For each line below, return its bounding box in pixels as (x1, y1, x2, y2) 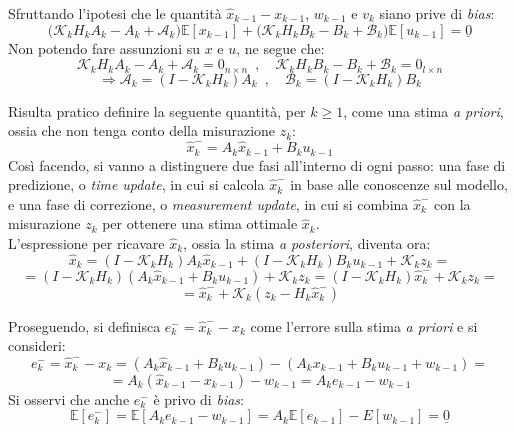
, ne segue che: (236, 37, 325, 58)
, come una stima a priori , (343, 100, 504, 121)
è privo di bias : (153, 388, 244, 409)
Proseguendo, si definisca (8, 315, 161, 336)
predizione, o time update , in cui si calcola (8, 174, 265, 195)
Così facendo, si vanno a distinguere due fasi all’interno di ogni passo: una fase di (8, 154, 506, 175)
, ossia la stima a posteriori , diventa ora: (183, 232, 431, 253)
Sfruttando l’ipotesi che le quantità (8, 3, 222, 23)
